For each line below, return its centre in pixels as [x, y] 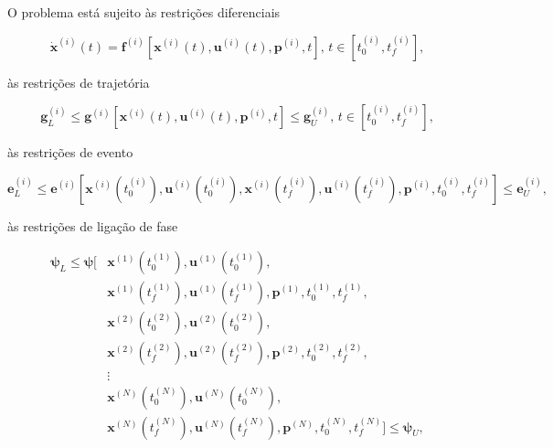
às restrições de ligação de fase [93, 225]
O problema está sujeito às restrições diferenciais [144, 12]
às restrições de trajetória [79, 82]
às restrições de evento [70, 152]
